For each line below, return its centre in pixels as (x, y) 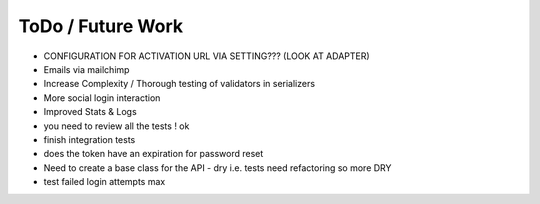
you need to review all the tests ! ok (116, 126)
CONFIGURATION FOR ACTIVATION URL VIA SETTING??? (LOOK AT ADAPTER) (206, 56)
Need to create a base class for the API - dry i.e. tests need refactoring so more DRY (217, 167)
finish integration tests (89, 139)
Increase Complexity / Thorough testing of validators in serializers (179, 84)
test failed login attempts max (104, 182)
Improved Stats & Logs (90, 112)
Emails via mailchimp (86, 69)
